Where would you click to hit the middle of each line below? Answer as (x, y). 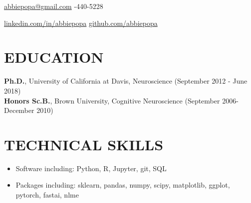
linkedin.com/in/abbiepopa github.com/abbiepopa (81, 23)
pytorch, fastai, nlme (47, 195)
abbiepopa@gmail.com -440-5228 (54, 6)
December (19, 110)
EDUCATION (54, 57)
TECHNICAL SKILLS (84, 144)
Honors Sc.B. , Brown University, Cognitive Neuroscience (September (112, 100)
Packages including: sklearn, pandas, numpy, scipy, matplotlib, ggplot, (123, 185)
